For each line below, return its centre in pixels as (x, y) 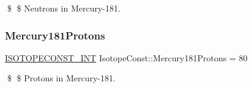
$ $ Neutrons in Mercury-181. (64, 8)
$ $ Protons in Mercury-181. (61, 78)
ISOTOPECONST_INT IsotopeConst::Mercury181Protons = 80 (126, 57)
